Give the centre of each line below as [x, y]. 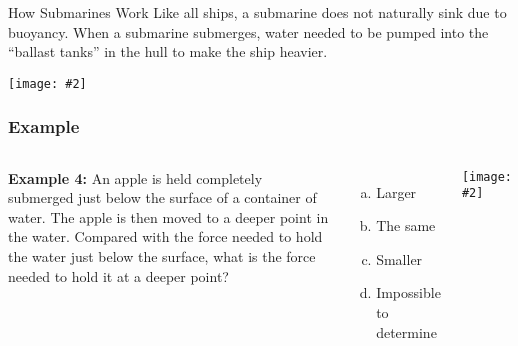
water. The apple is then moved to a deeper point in [168, 216]
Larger [396, 191]
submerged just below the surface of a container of [162, 197]
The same [406, 225]
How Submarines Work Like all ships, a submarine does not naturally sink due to [257, 12]
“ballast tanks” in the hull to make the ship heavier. [168, 51]
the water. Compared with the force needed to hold [165, 236]
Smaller [399, 258]
